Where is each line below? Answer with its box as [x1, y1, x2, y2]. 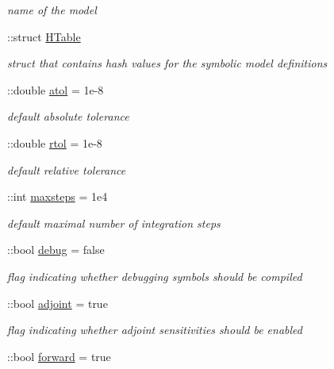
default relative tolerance [7, 161, 126, 178]
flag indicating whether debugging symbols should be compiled [7, 267, 302, 284]
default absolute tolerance [7, 108, 129, 125]
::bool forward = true [7, 348, 111, 364]
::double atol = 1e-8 [7, 81, 104, 98]
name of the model [7, 2, 97, 17]
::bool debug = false [7, 241, 105, 258]
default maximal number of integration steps [7, 214, 221, 231]
